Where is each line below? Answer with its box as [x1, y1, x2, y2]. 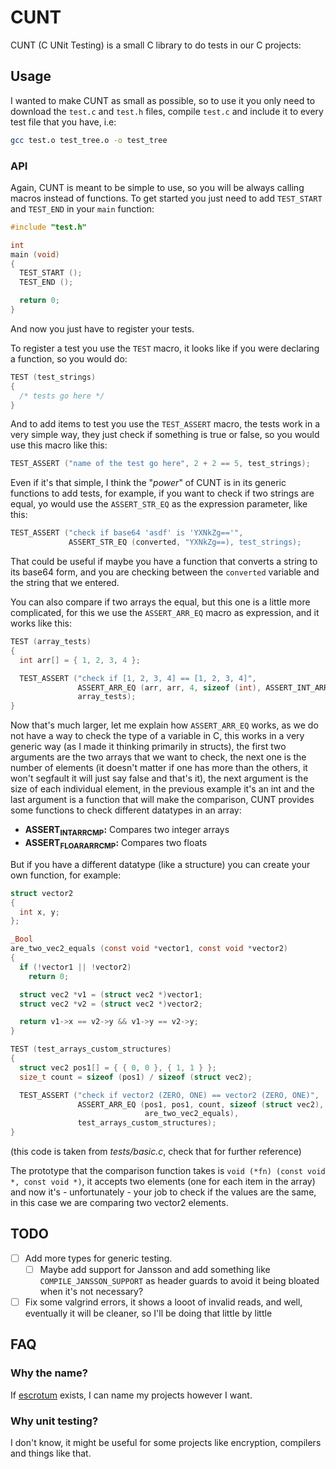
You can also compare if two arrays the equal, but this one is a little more [10, 596, 311, 608]
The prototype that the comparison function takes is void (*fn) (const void [10, 1165, 326, 1177]
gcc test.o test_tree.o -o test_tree [10, 135, 168, 145]
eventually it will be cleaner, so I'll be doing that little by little [24, 1307, 273, 1320]
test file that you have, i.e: [10, 116, 117, 128]
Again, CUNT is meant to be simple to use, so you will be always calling [10, 181, 305, 193]
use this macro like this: [10, 439, 108, 451]
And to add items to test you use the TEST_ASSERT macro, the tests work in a [10, 418, 321, 430]
